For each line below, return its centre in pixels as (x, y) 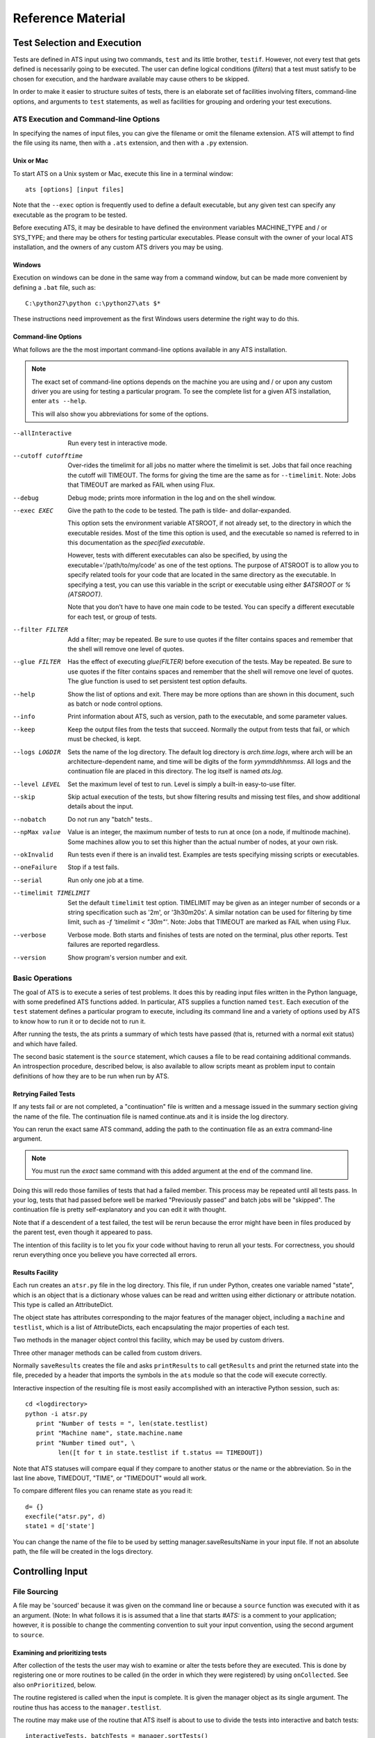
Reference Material (69, 18)
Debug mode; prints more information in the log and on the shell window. (172, 498)
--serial (28, 880)
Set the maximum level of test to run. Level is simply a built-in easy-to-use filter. (182, 784)
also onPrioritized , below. (55, 1684)
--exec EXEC (33, 510)
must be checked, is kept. (105, 739)
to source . (28, 1634)
